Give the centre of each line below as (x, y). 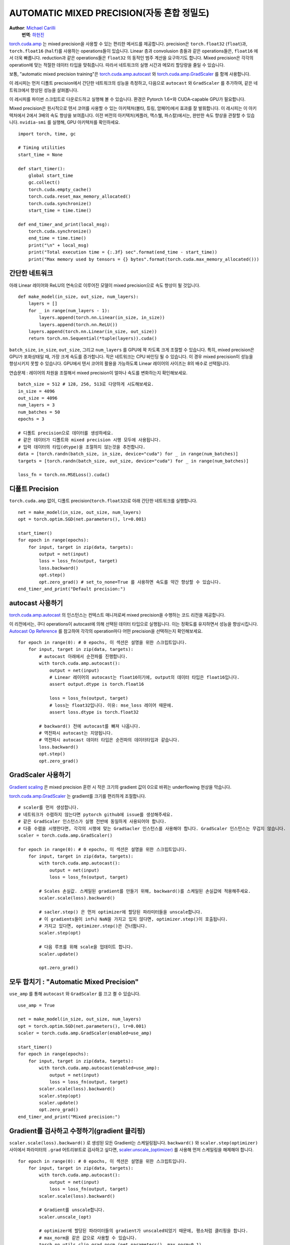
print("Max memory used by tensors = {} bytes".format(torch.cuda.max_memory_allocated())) (144, 259)
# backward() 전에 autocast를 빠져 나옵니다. (90, 726)
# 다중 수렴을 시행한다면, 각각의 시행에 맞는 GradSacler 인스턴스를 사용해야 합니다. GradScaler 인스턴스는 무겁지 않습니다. (152, 828)
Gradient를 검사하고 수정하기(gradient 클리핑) (77, 1131)
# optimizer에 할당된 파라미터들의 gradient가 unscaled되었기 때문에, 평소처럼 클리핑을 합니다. (144, 1231)
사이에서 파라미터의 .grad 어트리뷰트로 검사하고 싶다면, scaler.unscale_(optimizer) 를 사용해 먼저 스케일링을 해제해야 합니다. (131, 1150)
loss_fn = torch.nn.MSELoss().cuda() (64, 475)
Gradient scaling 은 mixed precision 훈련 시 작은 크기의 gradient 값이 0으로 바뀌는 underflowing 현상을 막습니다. (120, 787)
